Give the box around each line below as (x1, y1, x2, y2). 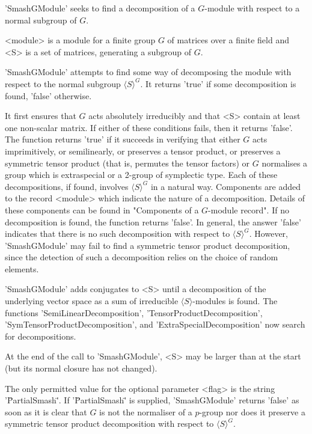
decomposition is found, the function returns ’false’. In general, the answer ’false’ (5, 215, 301, 228)
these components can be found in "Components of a (5, 203, 199, 216)
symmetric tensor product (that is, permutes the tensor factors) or (5, 156, 250, 169)
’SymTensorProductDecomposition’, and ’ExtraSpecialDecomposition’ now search (5, 318, 305, 331)
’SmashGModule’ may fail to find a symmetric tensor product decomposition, (5, 239, 290, 251)
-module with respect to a (204, 2, 300, 14)
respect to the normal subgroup (5, 77, 121, 90)
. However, (249, 227, 289, 240)
